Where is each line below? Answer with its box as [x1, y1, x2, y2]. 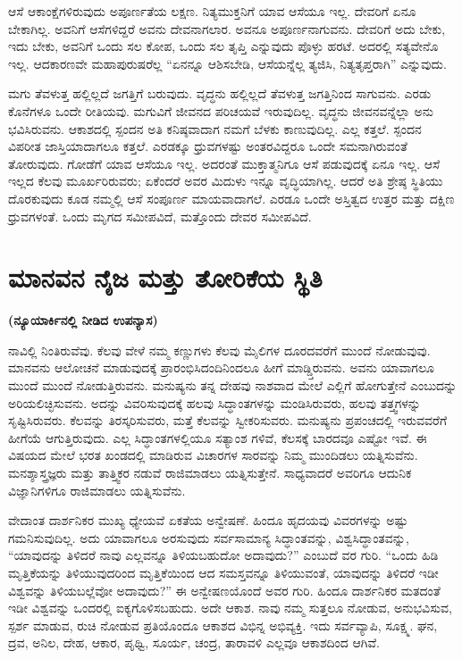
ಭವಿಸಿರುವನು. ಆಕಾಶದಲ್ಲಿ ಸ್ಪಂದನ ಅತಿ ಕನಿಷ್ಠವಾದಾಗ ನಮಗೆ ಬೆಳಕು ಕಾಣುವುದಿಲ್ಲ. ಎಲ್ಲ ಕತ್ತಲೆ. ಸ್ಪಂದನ [8, 119, 422, 138]
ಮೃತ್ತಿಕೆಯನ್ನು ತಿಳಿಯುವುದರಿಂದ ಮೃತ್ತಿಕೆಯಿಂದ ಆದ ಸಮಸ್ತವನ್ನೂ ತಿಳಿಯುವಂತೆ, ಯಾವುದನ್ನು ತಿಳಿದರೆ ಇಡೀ [8, 563, 439, 581]
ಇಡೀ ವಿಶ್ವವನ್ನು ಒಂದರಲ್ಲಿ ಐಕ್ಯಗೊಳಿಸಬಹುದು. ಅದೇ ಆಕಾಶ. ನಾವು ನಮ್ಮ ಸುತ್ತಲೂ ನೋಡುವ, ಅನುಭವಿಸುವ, [8, 598, 452, 617]
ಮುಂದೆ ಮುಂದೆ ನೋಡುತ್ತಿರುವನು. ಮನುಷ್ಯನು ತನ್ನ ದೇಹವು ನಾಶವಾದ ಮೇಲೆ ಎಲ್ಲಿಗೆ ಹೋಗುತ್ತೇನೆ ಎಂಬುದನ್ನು [8, 376, 458, 395]
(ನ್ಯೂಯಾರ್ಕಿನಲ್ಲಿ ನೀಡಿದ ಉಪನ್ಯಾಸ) [8, 311, 158, 329]
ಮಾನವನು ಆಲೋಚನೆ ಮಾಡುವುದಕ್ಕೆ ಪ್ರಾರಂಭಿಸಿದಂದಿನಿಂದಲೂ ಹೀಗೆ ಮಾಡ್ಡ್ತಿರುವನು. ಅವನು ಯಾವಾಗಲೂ [8, 358, 434, 377]
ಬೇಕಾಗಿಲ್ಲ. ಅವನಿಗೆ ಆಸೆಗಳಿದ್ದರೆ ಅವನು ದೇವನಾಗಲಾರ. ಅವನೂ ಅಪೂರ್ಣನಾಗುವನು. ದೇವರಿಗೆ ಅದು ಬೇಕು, [8, 19, 446, 38]
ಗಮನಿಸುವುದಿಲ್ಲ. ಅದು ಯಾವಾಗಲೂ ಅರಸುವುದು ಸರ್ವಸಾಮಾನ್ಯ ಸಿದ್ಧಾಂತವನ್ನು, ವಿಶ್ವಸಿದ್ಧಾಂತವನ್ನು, [8, 528, 409, 546]
